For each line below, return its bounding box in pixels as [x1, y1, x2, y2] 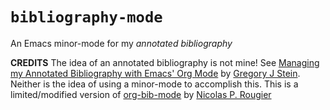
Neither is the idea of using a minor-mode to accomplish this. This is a [10, 78, 299, 90]
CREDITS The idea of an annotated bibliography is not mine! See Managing [10, 56, 320, 68]
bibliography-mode [10, 8, 163, 27]
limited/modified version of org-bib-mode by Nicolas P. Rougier [10, 88, 272, 100]
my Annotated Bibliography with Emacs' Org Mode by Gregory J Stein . [10, 67, 301, 79]
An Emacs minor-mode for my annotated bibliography [10, 37, 233, 49]
